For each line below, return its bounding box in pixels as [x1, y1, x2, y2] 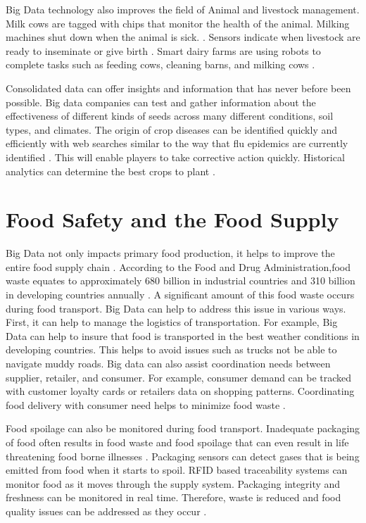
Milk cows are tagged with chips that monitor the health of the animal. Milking [6, 15, 350, 30]
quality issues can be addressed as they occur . [6, 503, 207, 518]
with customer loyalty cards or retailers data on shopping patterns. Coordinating [6, 384, 355, 398]
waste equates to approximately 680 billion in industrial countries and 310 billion [6, 273, 355, 288]
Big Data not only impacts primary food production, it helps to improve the [6, 246, 335, 260]
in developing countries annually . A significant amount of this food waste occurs [6, 287, 355, 302]
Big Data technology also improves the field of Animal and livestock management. [6, 2, 360, 16]
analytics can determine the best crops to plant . [6, 163, 215, 178]
